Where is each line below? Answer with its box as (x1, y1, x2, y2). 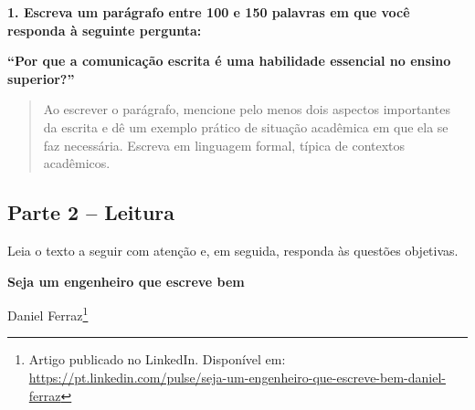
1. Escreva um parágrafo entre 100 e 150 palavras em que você (7, 3, 410, 21)
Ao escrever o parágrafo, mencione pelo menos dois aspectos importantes (43, 100, 450, 119)
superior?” (7, 68, 75, 88)
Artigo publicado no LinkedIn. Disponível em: (28, 350, 286, 369)
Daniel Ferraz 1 (7, 303, 89, 324)
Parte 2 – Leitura (7, 198, 175, 226)
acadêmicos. (43, 153, 111, 173)
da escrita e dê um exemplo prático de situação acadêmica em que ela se (43, 117, 449, 136)
